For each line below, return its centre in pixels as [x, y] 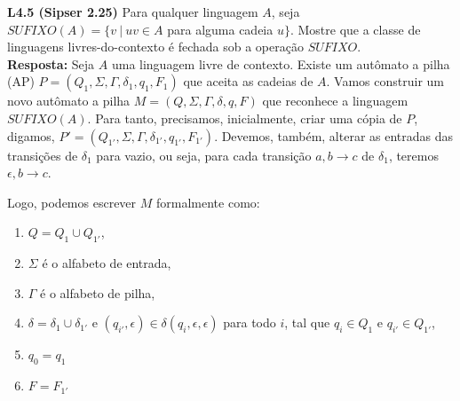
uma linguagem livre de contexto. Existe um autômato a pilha [281, 63]
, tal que [307, 322]
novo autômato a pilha [69, 101]
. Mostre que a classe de [355, 29]
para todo [250, 322]
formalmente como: [208, 202]
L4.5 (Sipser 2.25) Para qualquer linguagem [133, 12]
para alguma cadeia [220, 29]
